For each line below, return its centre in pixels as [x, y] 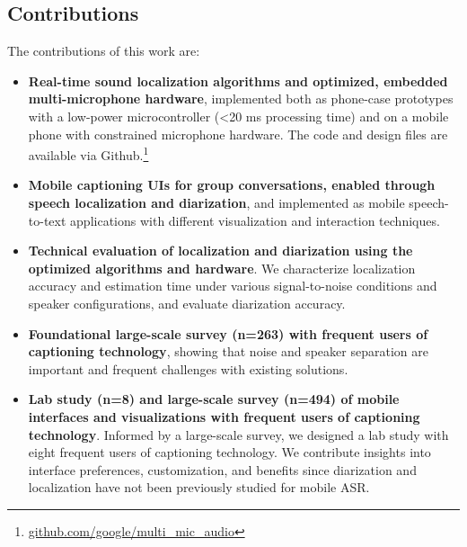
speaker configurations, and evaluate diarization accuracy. [187, 303]
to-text [47, 220]
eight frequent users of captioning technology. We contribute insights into [229, 452]
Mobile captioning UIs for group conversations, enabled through [232, 185]
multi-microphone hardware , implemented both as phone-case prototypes [241, 99]
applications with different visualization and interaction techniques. [255, 220]
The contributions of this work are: [104, 51]
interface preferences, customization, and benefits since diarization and [222, 469]
